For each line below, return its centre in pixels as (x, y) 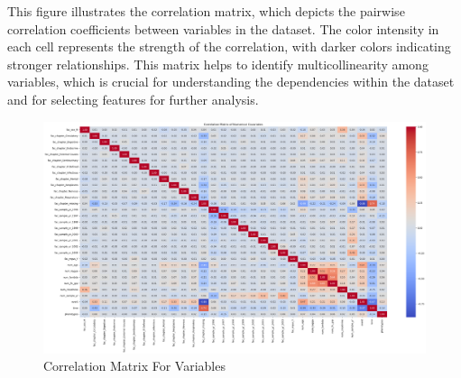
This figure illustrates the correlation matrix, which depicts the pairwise (206, 11)
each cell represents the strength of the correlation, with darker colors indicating (229, 46)
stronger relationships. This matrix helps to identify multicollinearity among (218, 64)
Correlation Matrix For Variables (134, 366)
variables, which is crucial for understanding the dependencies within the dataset (231, 82)
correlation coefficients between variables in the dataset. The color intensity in (223, 28)
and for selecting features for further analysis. (133, 99)
